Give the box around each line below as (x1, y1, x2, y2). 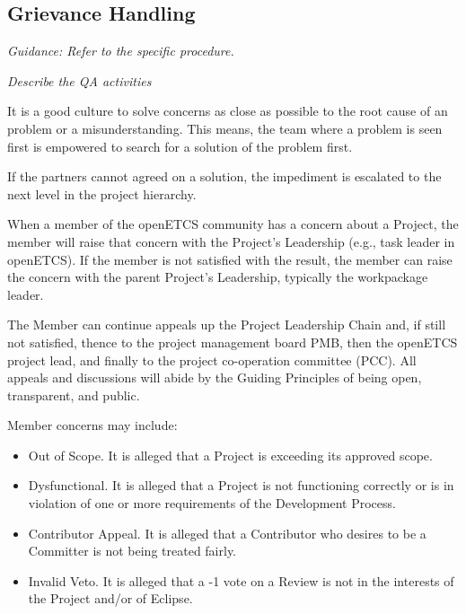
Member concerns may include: (7, 416, 178, 434)
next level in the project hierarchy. (7, 184, 197, 203)
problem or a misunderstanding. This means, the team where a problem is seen (7, 118, 443, 137)
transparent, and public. (7, 385, 140, 404)
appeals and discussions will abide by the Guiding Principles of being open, (7, 368, 422, 387)
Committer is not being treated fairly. (28, 541, 237, 560)
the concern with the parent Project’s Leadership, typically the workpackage (7, 268, 428, 286)
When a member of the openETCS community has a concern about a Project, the (7, 215, 459, 233)
